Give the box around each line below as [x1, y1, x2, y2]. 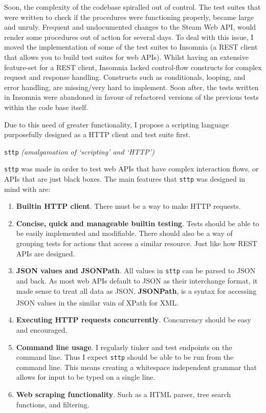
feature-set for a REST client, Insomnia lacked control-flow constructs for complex [4, 61, 262, 72]
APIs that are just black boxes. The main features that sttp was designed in [4, 173, 246, 184]
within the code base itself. [4, 101, 88, 112]
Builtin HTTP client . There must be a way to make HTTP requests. [16, 201, 241, 211]
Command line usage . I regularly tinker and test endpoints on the [16, 341, 232, 352]
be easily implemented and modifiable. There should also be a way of [16, 228, 233, 238]
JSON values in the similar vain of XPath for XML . [16, 297, 179, 308]
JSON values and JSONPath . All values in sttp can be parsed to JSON [16, 265, 256, 276]
